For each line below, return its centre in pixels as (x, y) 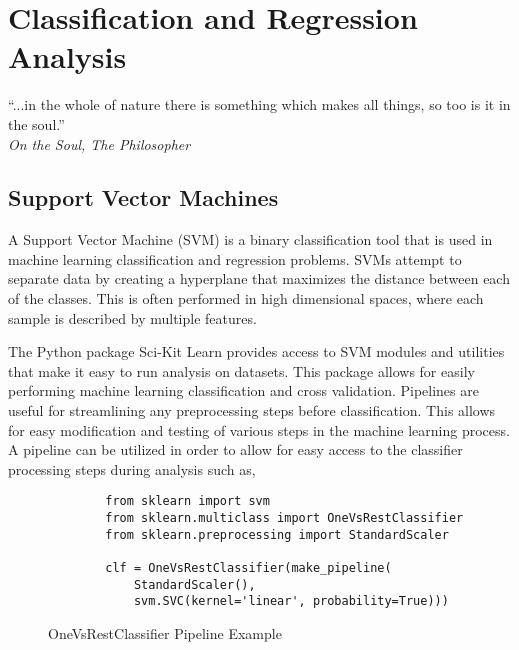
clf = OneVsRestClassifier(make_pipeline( (248, 568)
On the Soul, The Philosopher (99, 143)
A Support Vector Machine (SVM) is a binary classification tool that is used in (250, 239)
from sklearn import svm (187, 501)
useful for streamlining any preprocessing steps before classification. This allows (252, 410)
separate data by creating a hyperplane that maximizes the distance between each (259, 278)
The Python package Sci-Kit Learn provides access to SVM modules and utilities (256, 351)
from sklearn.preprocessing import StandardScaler (277, 534)
